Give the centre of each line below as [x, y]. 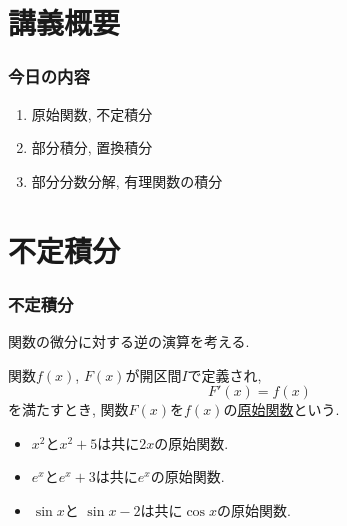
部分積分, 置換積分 [92, 147]
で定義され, [224, 374]
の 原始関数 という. [281, 409]
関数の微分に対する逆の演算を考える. [129, 340]
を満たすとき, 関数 [68, 409]
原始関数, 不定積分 [92, 113]
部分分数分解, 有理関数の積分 [127, 180]
